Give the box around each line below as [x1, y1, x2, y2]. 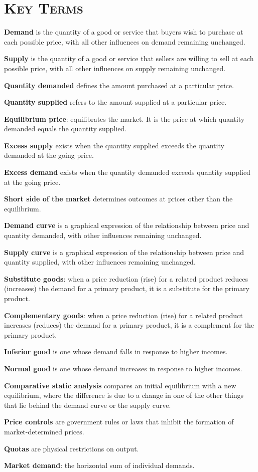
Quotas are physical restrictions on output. [4, 443, 139, 453]
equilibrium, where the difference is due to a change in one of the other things [4, 390, 244, 400]
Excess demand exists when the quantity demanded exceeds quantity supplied [4, 167, 250, 177]
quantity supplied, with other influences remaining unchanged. [4, 257, 196, 267]
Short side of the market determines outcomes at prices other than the [4, 193, 233, 204]
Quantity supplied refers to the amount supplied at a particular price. [4, 97, 227, 107]
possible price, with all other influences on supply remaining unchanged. [4, 63, 226, 73]
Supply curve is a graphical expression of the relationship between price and [4, 247, 244, 257]
